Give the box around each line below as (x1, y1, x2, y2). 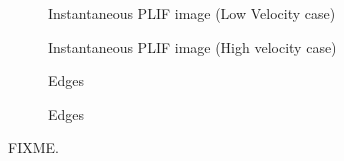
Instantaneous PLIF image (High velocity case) (48, 36, 337, 57)
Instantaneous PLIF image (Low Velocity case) (48, 3, 336, 23)
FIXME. (8, 137, 59, 158)
